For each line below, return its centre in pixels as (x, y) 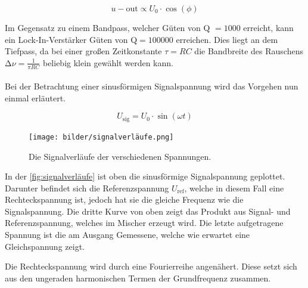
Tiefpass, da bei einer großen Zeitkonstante (83, 51)
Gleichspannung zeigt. (45, 246)
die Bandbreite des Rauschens (249, 51)
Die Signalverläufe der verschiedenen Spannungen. (120, 156)
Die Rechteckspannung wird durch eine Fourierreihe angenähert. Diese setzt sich (151, 266)
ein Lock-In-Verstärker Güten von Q (71, 39)
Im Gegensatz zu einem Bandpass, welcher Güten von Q (108, 27)
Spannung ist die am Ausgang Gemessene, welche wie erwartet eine (127, 235)
